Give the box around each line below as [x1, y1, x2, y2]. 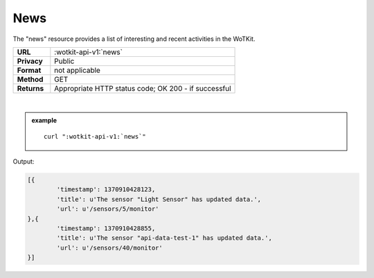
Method [17, 74, 44, 84]
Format [17, 65, 42, 75]
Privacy [17, 56, 43, 66]
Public [54, 56, 75, 66]
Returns [17, 83, 44, 93]
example [31, 116, 57, 125]
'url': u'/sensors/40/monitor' [56, 243, 163, 252]
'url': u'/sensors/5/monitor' [56, 205, 159, 213]
